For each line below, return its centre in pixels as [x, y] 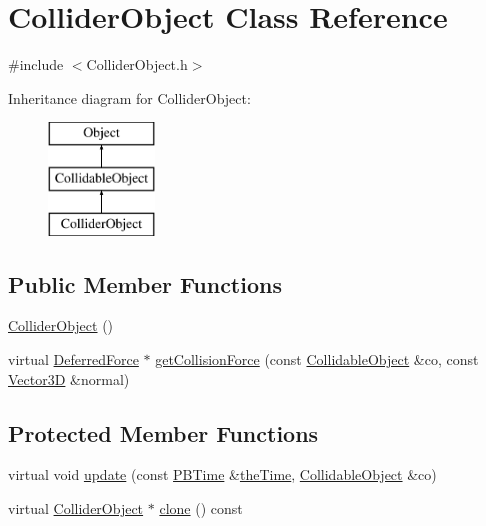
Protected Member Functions [163, 432]
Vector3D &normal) [69, 378]
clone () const [201, 508]
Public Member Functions [145, 283]
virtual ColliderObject [76, 508]
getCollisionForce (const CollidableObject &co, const [317, 359]
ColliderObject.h [137, 64]
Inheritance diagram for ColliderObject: [129, 97]
